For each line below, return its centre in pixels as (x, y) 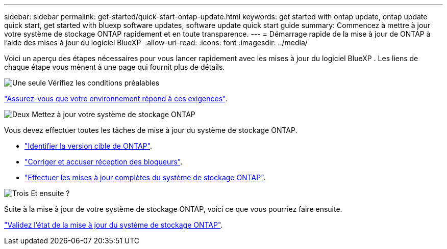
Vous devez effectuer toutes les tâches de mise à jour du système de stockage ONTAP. (151, 130)
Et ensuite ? (50, 193)
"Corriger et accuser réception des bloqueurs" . (104, 162)
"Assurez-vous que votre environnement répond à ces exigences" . (116, 99)
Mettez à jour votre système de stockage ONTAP (114, 114)
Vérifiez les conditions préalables (104, 83)
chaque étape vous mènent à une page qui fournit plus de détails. (115, 67)
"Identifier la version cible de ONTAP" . (89, 146)
